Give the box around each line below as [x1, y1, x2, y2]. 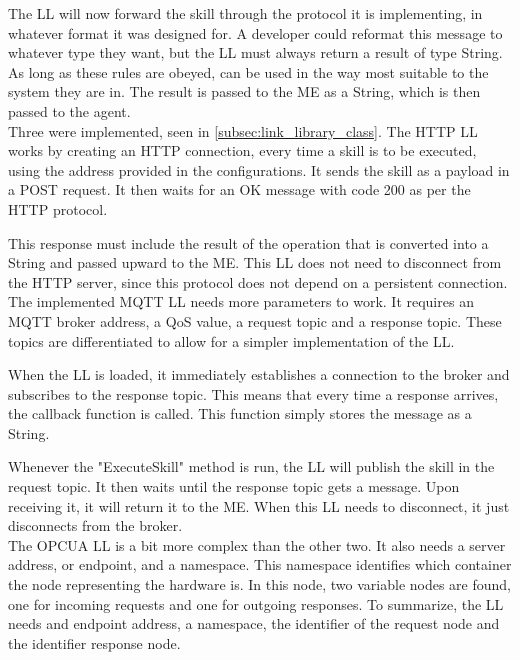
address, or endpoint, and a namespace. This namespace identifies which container [8, 554, 512, 575]
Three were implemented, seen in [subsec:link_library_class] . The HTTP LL [8, 120, 478, 141]
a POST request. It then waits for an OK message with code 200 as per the [8, 179, 471, 200]
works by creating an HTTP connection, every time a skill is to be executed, [8, 140, 477, 161]
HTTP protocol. [8, 198, 108, 219]
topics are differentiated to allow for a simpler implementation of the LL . [8, 330, 455, 351]
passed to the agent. [8, 100, 131, 121]
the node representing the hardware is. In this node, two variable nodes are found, [8, 574, 512, 595]
